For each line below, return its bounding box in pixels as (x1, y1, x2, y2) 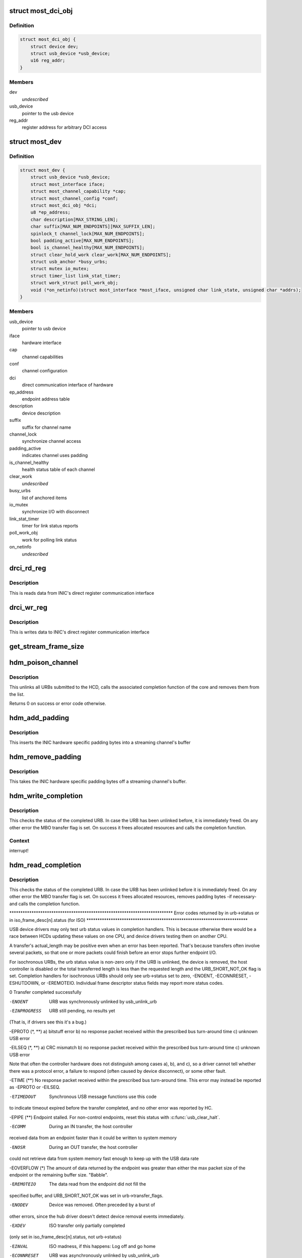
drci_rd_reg (9, 564, 46, 573)
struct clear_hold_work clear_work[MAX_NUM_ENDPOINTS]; (30, 252, 172, 258)
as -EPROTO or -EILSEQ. (9, 1084, 60, 1090)
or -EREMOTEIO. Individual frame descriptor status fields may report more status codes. (41, 980, 224, 986)
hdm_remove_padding (9, 752, 82, 761)
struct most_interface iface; (30, 181, 105, 187)
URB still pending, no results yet (49, 1007, 115, 1013)
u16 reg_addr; (30, 58, 65, 63)
